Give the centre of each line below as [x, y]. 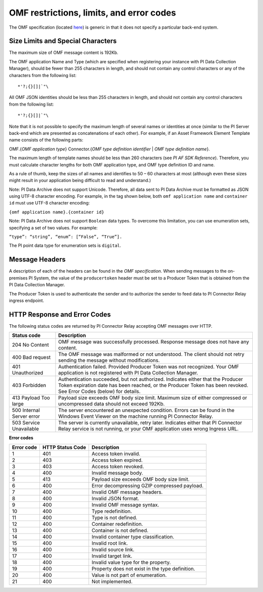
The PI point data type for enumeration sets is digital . [65, 245]
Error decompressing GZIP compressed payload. [148, 485]
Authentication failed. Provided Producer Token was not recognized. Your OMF [149, 367]
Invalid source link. [113, 549]
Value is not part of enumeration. [129, 575]
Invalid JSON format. [115, 498]
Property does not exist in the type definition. [143, 569]
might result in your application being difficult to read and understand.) [80, 181]
